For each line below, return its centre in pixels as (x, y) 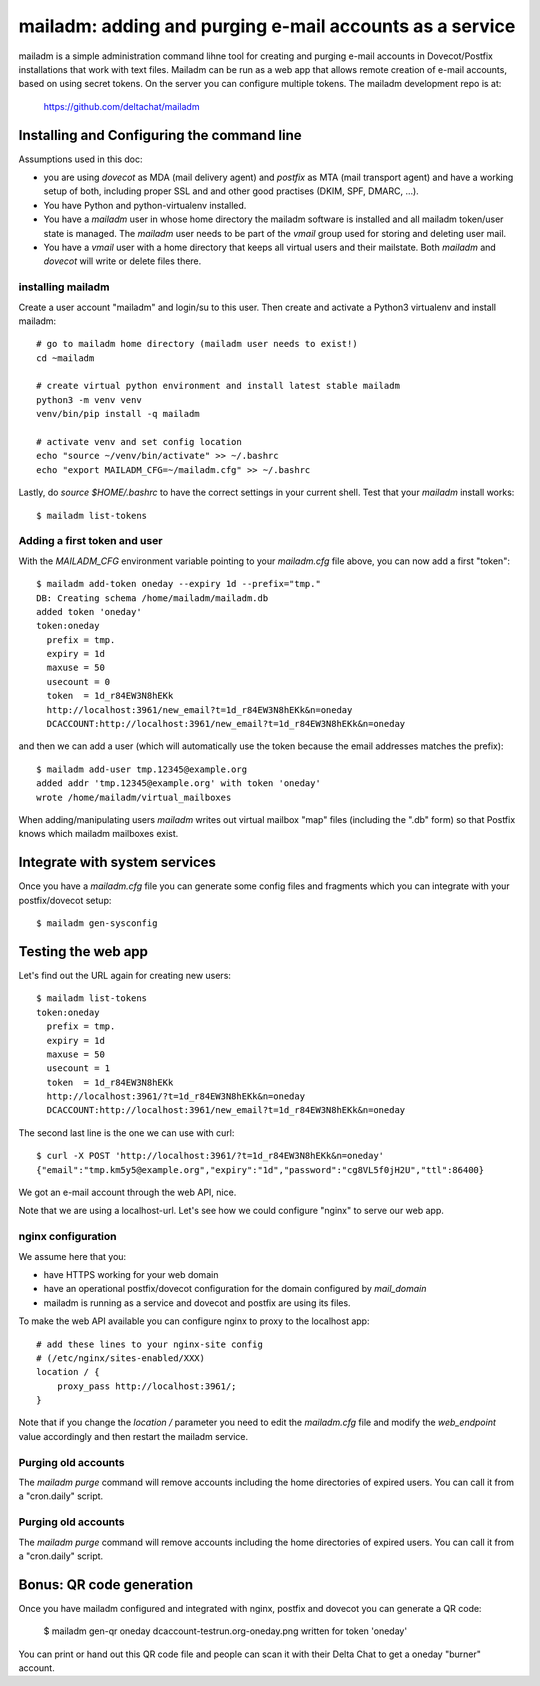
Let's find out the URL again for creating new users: (125, 975)
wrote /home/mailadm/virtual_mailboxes (134, 797)
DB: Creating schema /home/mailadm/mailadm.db (152, 598)
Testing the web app (83, 951)
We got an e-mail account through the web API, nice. (127, 1192)
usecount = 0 (78, 681)
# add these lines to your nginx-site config (150, 1344)
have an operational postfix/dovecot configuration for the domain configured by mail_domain (235, 1289)
